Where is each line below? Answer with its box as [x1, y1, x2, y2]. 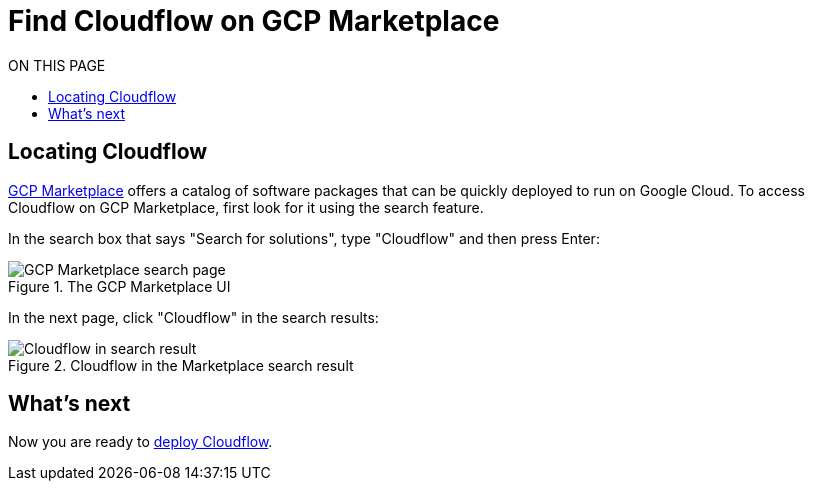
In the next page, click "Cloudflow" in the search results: [8, 308, 379, 326]
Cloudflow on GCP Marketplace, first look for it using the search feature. [8, 198, 484, 216]
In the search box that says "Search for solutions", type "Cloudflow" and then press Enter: [8, 229, 600, 247]
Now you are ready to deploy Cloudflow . [8, 433, 273, 451]
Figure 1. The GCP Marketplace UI [8, 277, 231, 295]
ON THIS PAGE [8, 56, 106, 74]
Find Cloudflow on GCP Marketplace [8, 4, 500, 38]
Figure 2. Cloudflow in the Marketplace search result [8, 356, 354, 374]
